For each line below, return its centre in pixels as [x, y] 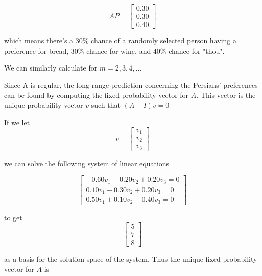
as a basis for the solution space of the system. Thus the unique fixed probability [131, 259]
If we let [17, 122]
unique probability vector [44, 105]
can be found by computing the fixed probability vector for [97, 95]
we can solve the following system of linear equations [87, 163]
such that [106, 105]
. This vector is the [226, 95]
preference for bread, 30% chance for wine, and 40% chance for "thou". [114, 50]
